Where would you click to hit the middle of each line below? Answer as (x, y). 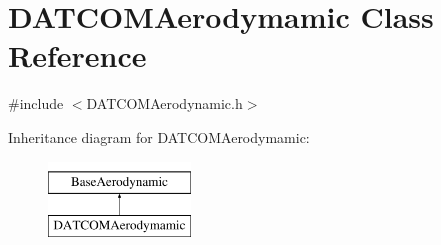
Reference (77, 55)
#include (36, 103)
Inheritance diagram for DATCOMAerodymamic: (159, 136)
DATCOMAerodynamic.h (164, 103)
